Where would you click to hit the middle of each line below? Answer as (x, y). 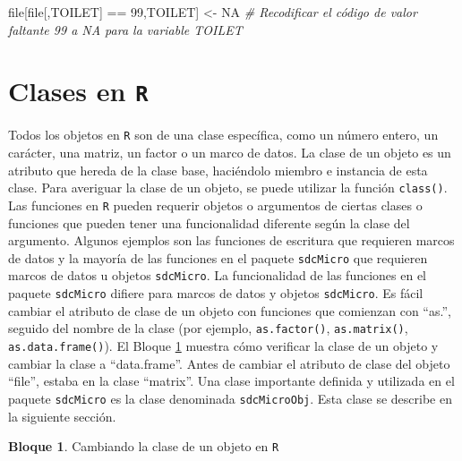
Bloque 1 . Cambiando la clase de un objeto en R (144, 446)
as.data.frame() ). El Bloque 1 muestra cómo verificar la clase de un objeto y (223, 346)
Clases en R (78, 91)
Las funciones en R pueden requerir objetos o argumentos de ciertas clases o (215, 205)
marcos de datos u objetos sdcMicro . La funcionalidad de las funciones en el (218, 275)
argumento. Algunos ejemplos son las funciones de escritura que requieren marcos (231, 240)
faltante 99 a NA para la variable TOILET (125, 29)
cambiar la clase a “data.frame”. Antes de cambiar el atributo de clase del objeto (229, 363)
